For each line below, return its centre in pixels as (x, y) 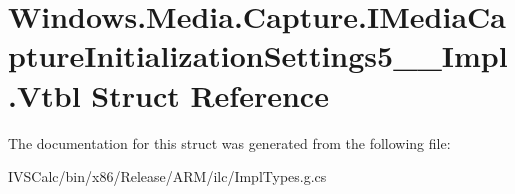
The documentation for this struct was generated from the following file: (229, 142)
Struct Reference (210, 94)
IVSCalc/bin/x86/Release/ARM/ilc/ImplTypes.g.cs (167, 176)
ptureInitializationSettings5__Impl (258, 55)
